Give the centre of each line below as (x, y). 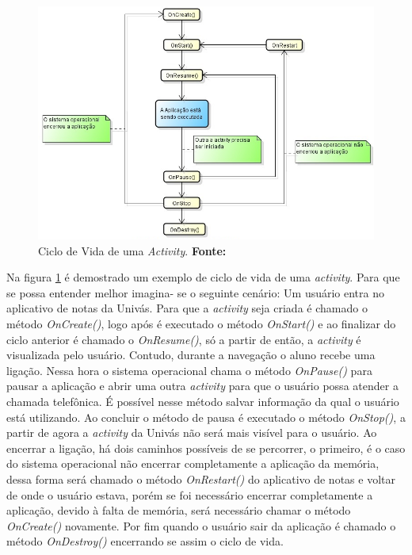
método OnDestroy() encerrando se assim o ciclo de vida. (145, 541)
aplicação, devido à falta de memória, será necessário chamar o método (179, 510)
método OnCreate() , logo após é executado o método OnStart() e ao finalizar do (201, 323)
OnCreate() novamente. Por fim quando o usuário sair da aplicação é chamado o (201, 525)
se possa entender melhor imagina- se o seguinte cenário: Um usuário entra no (195, 292)
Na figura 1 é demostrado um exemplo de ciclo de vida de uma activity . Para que (203, 277)
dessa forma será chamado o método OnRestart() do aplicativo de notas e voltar (201, 478)
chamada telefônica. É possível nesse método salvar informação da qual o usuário (203, 401)
